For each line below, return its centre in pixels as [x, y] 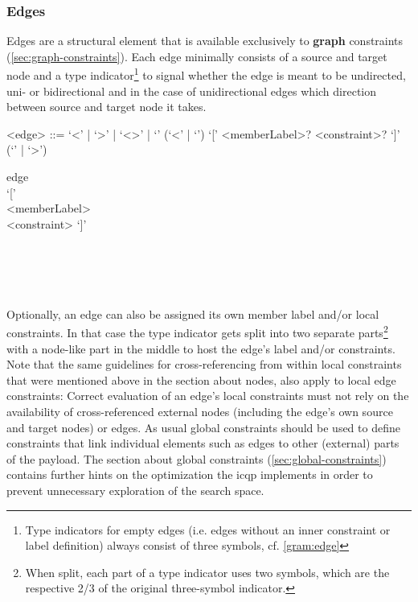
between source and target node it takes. [107, 107]
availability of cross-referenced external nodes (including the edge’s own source [200, 411]
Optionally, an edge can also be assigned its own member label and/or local [193, 313]
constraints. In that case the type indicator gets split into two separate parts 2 [197, 332]
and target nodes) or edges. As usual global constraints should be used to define [203, 427]
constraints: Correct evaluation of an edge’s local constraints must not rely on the [208, 396]
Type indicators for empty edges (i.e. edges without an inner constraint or [208, 529]
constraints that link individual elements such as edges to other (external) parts [203, 443]
